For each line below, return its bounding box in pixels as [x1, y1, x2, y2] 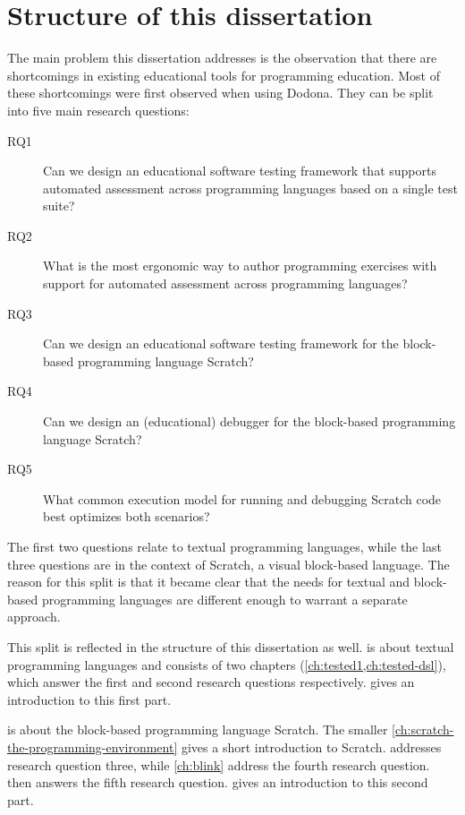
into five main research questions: [7, 100, 190, 119]
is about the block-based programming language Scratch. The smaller [7, 720, 388, 739]
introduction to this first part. [7, 690, 172, 708]
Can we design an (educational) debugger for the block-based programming [43, 412, 456, 431]
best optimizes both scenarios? [43, 507, 210, 526]
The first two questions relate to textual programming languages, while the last [7, 537, 442, 555]
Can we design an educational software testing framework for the [43, 334, 399, 353]
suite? [43, 196, 75, 215]
